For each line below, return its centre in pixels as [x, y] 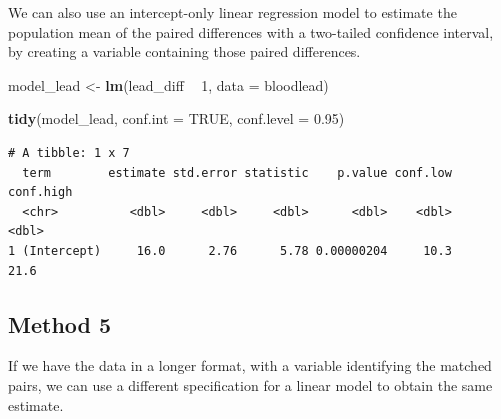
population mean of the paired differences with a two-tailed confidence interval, [251, 31]
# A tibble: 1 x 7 [69, 152]
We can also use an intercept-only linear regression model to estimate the [232, 12]
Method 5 [60, 323]
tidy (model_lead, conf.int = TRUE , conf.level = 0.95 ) [176, 118]
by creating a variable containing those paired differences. [184, 51]
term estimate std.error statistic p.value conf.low [237, 172]
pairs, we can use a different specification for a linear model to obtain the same [250, 384]
